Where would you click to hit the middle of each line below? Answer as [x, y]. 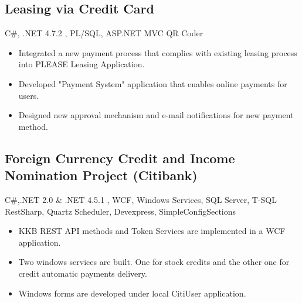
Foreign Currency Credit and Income [120, 158]
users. [29, 95]
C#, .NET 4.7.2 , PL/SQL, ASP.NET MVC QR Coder [104, 33]
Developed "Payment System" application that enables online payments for [153, 83]
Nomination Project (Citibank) [101, 175]
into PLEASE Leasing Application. [82, 64]
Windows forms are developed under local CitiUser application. [132, 293]
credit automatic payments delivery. [83, 273]
